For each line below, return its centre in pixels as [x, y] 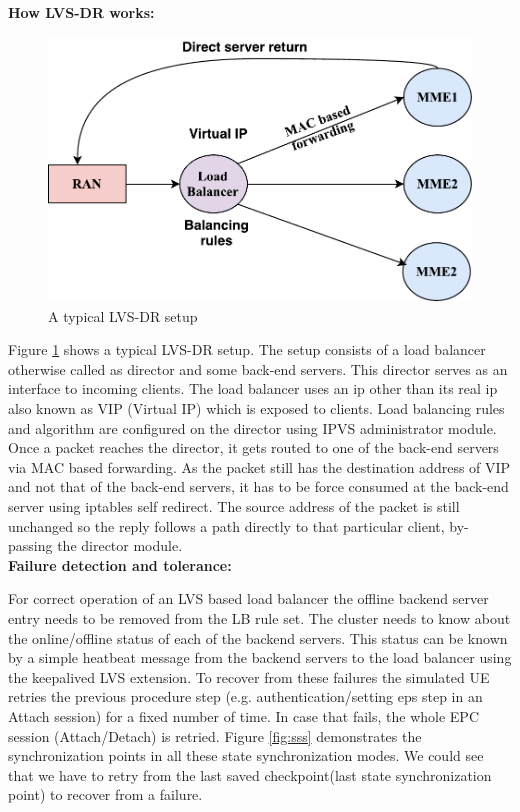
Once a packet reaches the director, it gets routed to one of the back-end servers [253, 447]
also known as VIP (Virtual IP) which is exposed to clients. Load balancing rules [256, 408]
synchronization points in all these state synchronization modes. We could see [246, 755]
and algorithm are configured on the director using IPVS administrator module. [252, 427]
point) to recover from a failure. [105, 794]
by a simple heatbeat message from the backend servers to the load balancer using [260, 657]
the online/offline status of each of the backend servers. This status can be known [258, 637]
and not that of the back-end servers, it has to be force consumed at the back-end [258, 486]
